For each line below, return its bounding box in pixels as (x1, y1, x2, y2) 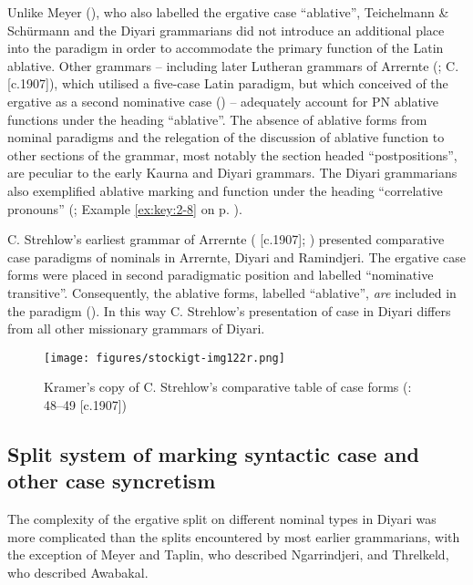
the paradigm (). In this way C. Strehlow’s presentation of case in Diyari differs (7, 301, 451, 320)
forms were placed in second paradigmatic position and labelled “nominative (7, 265, 434, 284)
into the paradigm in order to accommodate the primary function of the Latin (7, 38, 444, 57)
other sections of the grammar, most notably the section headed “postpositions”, (7, 145, 458, 164)
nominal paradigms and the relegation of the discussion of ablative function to (7, 128, 445, 147)
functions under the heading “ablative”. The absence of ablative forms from (7, 109, 427, 128)
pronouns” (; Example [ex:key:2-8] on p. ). (7, 199, 242, 218)
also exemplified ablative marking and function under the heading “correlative (7, 180, 443, 200)
